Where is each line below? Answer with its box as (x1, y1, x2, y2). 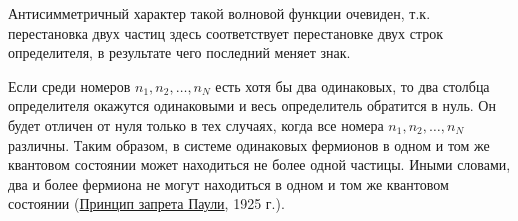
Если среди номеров (8, 75, 131, 96)
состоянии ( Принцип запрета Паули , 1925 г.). (8, 193, 285, 214)
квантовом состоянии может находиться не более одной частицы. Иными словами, (8, 154, 511, 175)
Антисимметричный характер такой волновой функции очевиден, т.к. (8, 3, 431, 23)
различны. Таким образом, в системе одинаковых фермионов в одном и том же (8, 134, 490, 155)
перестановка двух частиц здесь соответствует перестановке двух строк (8, 22, 444, 43)
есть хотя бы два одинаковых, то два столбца (215, 75, 490, 96)
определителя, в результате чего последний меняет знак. (8, 42, 351, 63)
